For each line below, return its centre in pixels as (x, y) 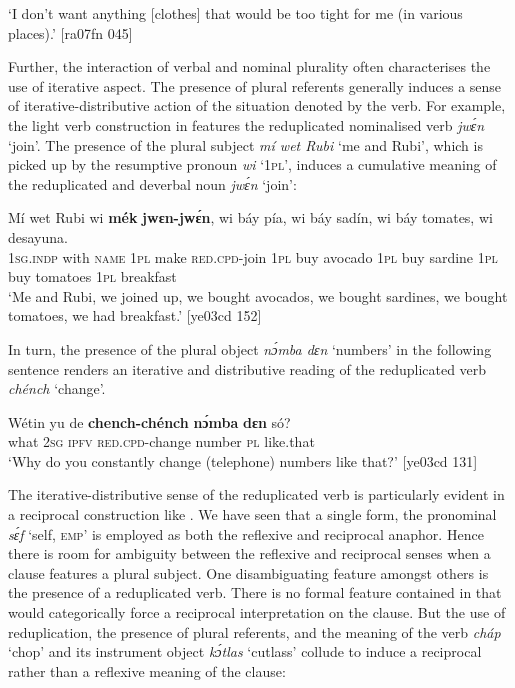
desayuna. (38, 236)
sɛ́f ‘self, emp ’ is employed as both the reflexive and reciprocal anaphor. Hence (246, 533)
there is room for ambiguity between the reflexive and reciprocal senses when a (249, 553)
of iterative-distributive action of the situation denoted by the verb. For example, (257, 105)
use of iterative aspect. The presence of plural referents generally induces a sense (255, 85)
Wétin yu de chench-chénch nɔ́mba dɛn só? (149, 421)
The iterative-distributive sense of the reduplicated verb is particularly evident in (256, 494)
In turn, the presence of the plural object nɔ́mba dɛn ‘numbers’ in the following (250, 348)
